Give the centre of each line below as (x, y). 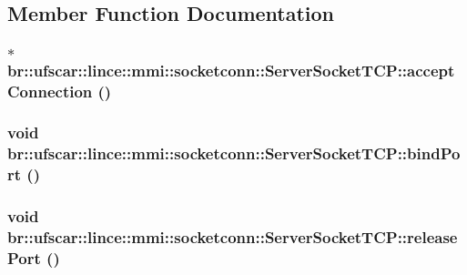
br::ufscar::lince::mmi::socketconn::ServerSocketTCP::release (233, 237)
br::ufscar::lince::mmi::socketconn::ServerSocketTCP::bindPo (234, 153)
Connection (50, 91)
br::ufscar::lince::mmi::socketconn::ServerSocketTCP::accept (231, 70)
